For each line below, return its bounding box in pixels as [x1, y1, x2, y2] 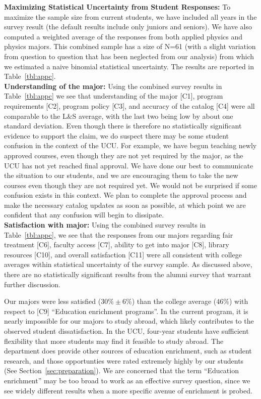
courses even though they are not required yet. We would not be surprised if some [4, 180, 257, 190]
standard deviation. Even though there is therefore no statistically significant [4, 120, 242, 131]
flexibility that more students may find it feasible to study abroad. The [4, 335, 224, 346]
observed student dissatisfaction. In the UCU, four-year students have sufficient [4, 326, 249, 336]
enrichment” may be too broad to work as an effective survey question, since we [4, 375, 250, 385]
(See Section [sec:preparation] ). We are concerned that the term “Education [4, 365, 239, 376]
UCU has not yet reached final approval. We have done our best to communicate [4, 160, 253, 170]
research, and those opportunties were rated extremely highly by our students [4, 355, 244, 366]
